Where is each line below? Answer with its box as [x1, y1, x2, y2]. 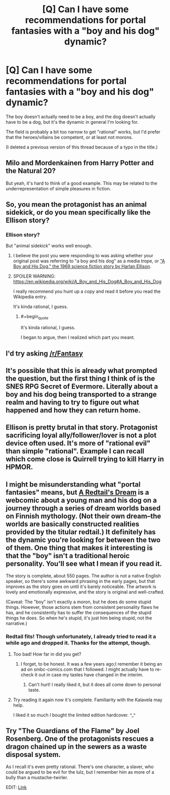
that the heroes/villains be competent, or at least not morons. [6, 134, 133, 140]
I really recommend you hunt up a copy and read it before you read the [13, 288, 161, 295]
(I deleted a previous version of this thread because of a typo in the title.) [6, 144, 158, 150]
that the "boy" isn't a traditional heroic [6, 551, 130, 560]
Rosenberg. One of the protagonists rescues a [6, 734, 154, 743]
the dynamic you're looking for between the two [6, 535, 161, 544]
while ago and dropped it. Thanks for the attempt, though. [6, 639, 151, 646]
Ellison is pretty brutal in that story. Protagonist [6, 423, 158, 432]
